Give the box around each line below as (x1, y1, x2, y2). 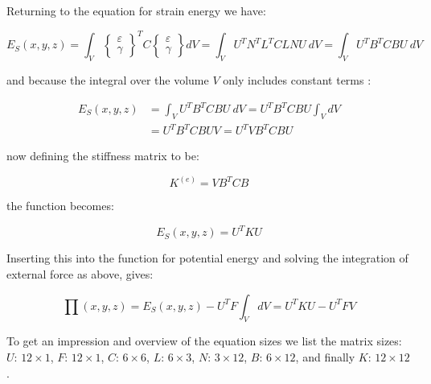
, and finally (295, 349, 355, 365)
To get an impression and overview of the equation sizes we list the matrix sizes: (6, 332, 402, 349)
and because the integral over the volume (6, 71, 209, 88)
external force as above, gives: (6, 266, 154, 283)
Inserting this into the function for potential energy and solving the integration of (6, 250, 408, 266)
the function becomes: (6, 197, 114, 214)
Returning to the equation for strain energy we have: (6, 2, 266, 19)
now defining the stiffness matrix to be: (6, 147, 199, 164)
